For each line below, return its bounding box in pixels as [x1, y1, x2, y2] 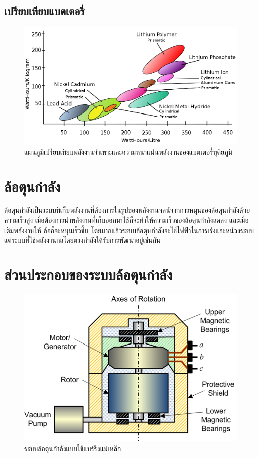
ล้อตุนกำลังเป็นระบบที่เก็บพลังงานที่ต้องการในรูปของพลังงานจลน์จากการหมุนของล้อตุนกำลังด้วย [4, 205, 250, 215]
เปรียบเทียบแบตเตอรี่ [4, 3, 85, 19]
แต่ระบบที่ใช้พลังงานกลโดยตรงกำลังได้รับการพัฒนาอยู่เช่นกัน [4, 235, 161, 245]
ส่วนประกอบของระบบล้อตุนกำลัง [4, 264, 173, 285]
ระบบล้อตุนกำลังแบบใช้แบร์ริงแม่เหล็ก [24, 443, 121, 453]
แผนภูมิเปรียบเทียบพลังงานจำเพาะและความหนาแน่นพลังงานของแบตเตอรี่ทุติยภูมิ [24, 146, 232, 157]
